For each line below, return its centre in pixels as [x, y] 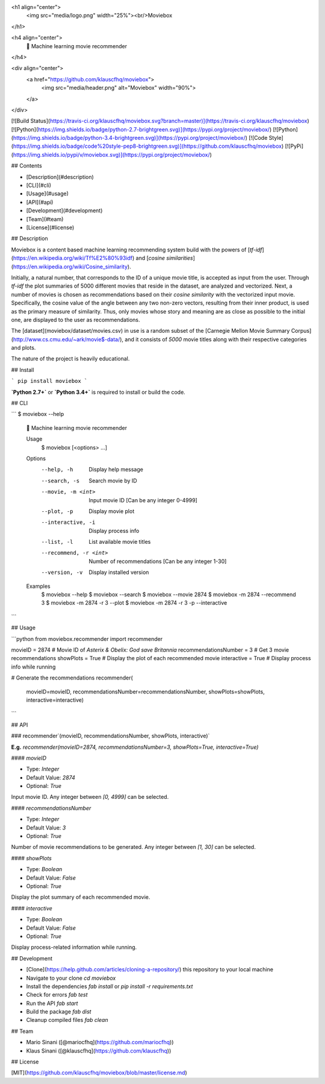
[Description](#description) [60, 177]
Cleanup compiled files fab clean [67, 1020]
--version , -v [62, 572]
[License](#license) [50, 227]
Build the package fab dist [59, 1012]
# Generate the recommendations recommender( [72, 678]
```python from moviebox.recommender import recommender [87, 638]
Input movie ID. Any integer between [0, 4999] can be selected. [90, 797]
